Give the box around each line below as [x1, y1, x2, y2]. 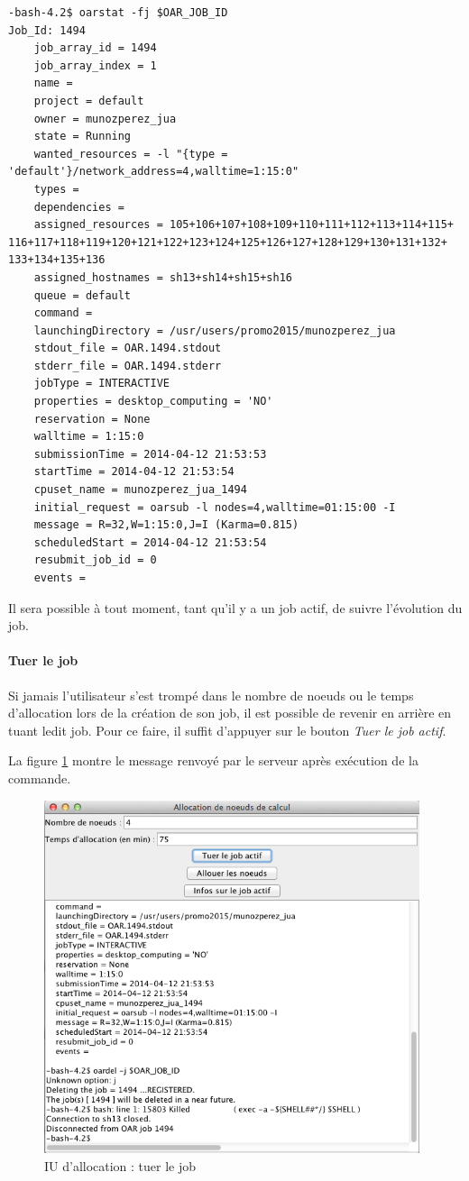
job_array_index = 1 [33, 59, 157, 72]
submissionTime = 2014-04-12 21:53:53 [33, 447, 267, 461]
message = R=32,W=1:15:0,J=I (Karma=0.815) [33, 518, 299, 532]
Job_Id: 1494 [8, 23, 86, 37]
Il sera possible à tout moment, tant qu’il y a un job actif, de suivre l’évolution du [8, 598, 463, 617]
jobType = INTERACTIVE [33, 377, 170, 390]
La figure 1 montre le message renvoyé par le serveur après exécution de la [8, 751, 418, 770]
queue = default [33, 288, 132, 302]
